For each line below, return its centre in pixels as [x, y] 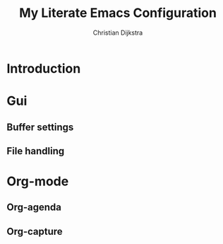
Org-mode [38, 181]
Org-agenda [34, 208]
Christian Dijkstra [118, 33]
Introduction [44, 68]
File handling [36, 151]
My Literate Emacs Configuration [118, 13]
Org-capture [35, 231]
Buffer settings [40, 127]
